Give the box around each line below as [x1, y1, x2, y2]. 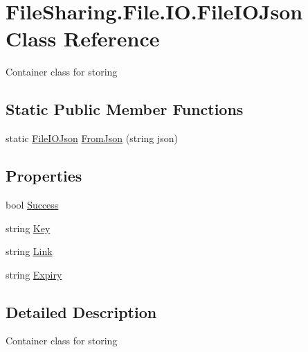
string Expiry [6, 267, 62, 281]
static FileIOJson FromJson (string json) [6, 131, 179, 146]
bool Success [6, 197, 59, 211]
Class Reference [6, 24, 160, 53]
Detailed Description [6, 301, 157, 322]
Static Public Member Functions [6, 98, 244, 120]
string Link [6, 244, 53, 258]
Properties [6, 165, 82, 186]
